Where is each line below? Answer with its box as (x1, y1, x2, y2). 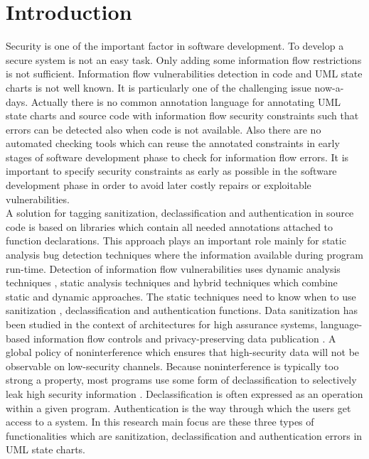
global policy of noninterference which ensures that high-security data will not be (6, 345, 360, 360)
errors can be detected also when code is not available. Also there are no (6, 121, 321, 136)
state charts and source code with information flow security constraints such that (6, 108, 359, 123)
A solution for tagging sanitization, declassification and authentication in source (6, 205, 354, 220)
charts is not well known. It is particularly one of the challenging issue (6, 80, 311, 94)
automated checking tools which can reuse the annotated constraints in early (6, 136, 340, 151)
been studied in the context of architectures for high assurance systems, (6, 317, 318, 331)
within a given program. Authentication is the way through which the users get (6, 400, 351, 415)
